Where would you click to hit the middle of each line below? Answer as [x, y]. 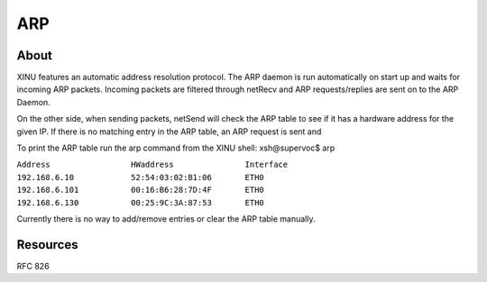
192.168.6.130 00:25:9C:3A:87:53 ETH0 [141, 202]
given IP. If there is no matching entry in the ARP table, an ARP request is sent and [169, 132]
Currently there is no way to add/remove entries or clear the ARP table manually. [166, 218]
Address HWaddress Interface [152, 165]
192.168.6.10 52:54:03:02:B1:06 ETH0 [141, 177]
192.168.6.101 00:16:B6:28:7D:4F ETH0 [141, 190]
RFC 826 [33, 266]
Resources [47, 245]
